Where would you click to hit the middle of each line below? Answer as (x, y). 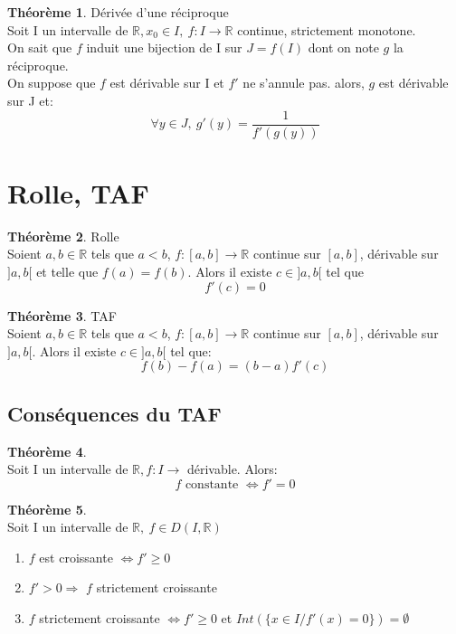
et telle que (67, 271)
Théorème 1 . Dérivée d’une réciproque (118, 12)
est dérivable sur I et (167, 83)
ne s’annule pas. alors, (304, 83)
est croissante (76, 557)
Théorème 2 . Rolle (63, 236)
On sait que (40, 47)
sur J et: (30, 100)
